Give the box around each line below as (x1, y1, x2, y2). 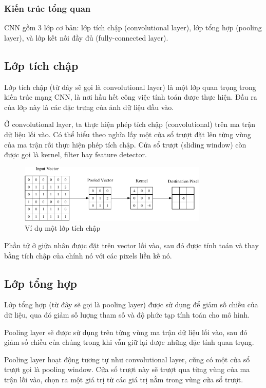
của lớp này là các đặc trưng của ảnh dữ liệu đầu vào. (4, 101, 174, 112)
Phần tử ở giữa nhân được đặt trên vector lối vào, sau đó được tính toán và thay (4, 240, 259, 251)
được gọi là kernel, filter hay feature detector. (4, 149, 147, 160)
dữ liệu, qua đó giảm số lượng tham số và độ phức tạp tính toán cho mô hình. (4, 309, 250, 320)
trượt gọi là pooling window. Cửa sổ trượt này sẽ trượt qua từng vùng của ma (4, 364, 250, 375)
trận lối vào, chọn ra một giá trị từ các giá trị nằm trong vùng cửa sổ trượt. (4, 374, 243, 384)
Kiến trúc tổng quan (4, 2, 91, 14)
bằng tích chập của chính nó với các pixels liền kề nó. (4, 250, 172, 261)
